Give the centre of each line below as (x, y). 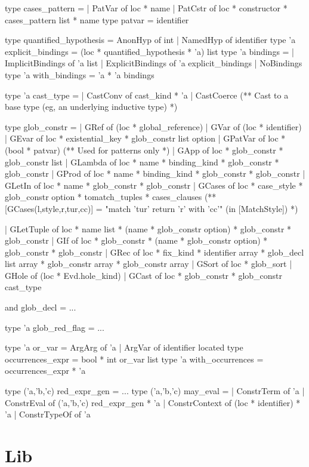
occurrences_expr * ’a (45, 371)
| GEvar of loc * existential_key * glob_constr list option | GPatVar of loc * (145, 138)
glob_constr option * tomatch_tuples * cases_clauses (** (111, 197)
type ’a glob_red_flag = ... (55, 327)
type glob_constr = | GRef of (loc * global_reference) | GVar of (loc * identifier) (153, 126)
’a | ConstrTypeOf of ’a (48, 414)
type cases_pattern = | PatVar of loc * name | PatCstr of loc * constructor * (146, 8)
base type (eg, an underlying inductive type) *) (91, 107)
